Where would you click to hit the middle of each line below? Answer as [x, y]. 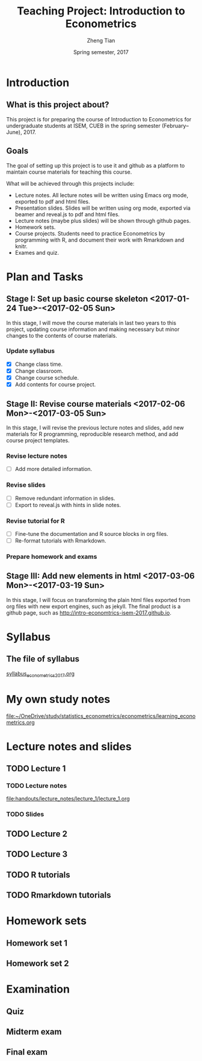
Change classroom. [39, 371]
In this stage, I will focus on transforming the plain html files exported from [98, 600]
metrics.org [20, 722]
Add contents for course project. [55, 385]
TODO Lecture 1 [36, 769]
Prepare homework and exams [52, 557]
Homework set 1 [37, 943]
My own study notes [58, 699]
